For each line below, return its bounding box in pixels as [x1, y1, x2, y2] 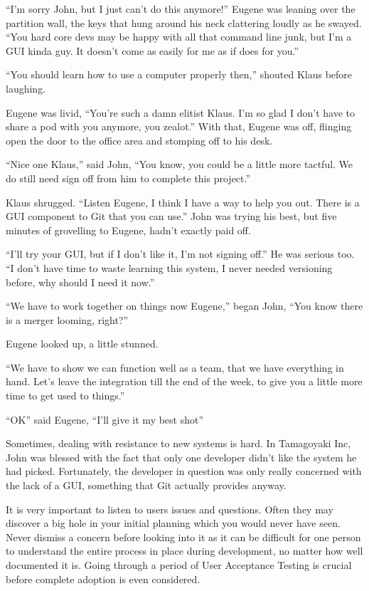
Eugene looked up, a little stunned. [6, 336, 159, 351]
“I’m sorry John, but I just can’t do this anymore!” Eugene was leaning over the [6, 1, 355, 16]
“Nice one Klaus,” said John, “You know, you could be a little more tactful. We [6, 157, 353, 172]
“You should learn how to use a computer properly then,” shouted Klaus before [6, 67, 353, 82]
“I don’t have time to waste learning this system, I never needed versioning [6, 260, 333, 275]
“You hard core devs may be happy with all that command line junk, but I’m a [6, 29, 352, 44]
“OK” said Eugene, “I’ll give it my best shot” [6, 412, 204, 427]
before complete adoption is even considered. [6, 571, 200, 586]
